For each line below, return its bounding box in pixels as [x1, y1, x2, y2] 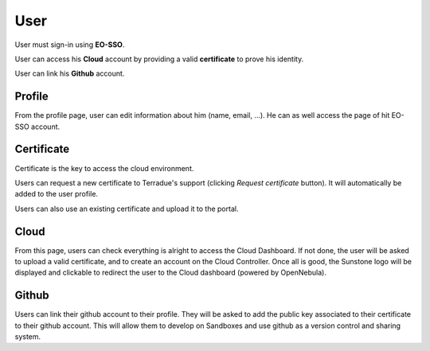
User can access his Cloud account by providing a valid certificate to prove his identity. [14, 54, 304, 64]
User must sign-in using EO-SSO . [14, 40, 125, 49]
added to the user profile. [14, 189, 99, 199]
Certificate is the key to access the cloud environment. [14, 163, 194, 173]
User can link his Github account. [14, 68, 125, 79]
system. [14, 332, 41, 341]
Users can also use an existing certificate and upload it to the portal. [14, 204, 239, 213]
